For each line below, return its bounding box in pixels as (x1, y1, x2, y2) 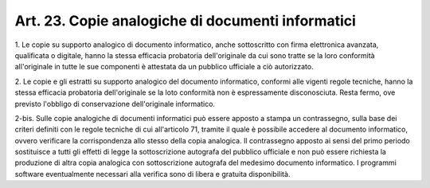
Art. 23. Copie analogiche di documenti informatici (14, 12, 356, 29)
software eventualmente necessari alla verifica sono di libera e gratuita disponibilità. (14, 169, 291, 178)
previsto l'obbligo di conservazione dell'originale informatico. (14, 99, 215, 108)
